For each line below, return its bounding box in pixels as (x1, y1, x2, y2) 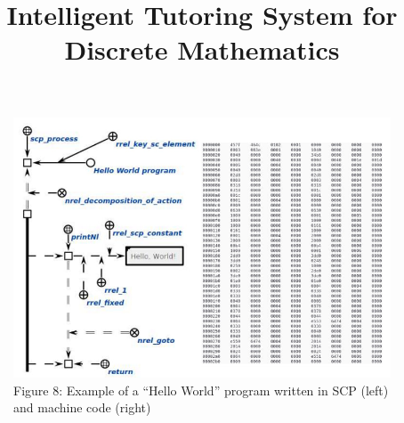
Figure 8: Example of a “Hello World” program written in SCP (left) (13, 380, 389, 399)
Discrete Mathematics (64, 31, 340, 68)
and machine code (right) (13, 398, 151, 417)
